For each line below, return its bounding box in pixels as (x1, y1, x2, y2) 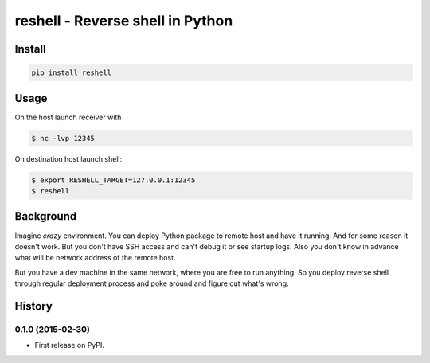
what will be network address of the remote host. (14, 253, 176, 263)
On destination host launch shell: (14, 154, 123, 163)
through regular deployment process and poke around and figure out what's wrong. (14, 279, 289, 288)
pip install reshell (31, 68, 111, 77)
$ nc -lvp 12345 (31, 134, 96, 142)
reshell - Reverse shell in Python (14, 12, 233, 29)
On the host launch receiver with (14, 112, 122, 122)
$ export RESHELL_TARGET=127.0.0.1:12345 (31, 175, 196, 185)
